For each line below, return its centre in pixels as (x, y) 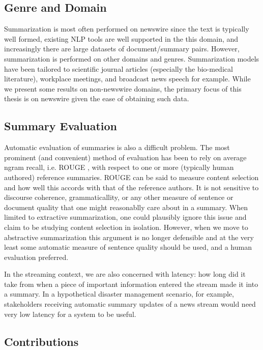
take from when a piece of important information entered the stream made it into (131, 284)
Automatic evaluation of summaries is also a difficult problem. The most (117, 147)
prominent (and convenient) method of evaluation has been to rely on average (125, 157)
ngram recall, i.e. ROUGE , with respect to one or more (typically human (119, 167)
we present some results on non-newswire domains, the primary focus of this (123, 88)
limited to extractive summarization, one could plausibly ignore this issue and (125, 217)
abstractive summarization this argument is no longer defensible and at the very (129, 237)
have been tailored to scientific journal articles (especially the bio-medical (119, 68)
